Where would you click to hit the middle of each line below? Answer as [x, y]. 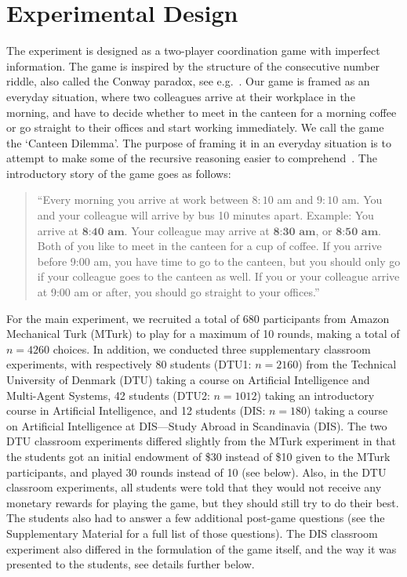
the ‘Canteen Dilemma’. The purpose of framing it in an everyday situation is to [199, 142]
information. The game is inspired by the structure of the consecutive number [193, 65]
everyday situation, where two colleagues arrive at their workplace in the [181, 96]
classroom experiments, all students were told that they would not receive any [194, 487]
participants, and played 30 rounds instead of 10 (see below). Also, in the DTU [196, 472]
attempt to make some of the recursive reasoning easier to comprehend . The [192, 158]
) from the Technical [347, 364]
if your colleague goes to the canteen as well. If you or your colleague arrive [218, 276]
